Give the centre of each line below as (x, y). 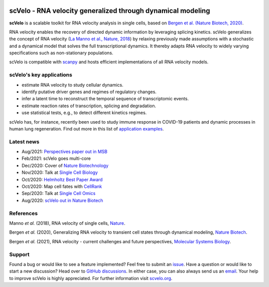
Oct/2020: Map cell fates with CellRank (62, 186)
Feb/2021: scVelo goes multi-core (56, 158)
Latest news (24, 142)
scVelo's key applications (41, 75)
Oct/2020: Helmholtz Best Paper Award (62, 179)
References (23, 213)
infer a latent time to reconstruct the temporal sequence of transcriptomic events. (105, 99)
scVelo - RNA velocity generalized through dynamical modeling (110, 11)
